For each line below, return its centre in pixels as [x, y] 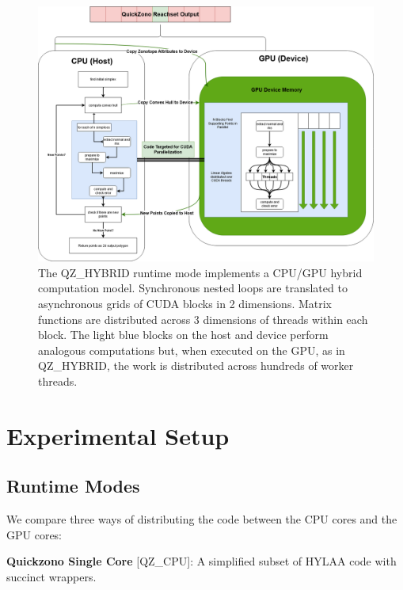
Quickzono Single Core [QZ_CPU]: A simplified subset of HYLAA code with [201, 561]
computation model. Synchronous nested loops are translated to [193, 288]
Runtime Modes [73, 486]
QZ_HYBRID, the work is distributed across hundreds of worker [196, 365]
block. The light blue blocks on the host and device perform [183, 335]
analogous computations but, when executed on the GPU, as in [192, 350]
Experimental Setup [118, 435]
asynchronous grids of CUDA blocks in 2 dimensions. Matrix [185, 303]
